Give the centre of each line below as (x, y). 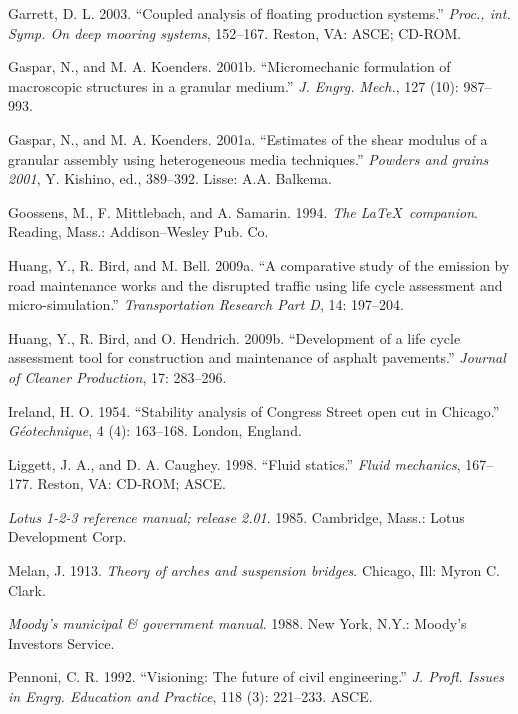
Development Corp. (67, 536)
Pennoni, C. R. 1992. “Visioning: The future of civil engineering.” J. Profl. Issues (256, 676)
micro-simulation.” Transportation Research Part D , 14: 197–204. (206, 304)
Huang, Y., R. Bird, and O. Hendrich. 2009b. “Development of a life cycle (234, 337)
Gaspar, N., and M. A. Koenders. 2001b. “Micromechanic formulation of (229, 66)
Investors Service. (61, 642)
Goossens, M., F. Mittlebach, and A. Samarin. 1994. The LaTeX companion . (243, 211)
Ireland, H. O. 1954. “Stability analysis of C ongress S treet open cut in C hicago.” (254, 410)
